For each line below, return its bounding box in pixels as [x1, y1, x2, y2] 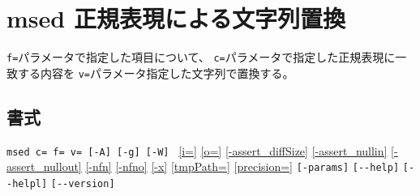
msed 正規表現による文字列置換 [6, 2, 346, 35]
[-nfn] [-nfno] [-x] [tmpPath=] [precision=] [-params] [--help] [85, 158, 400, 175]
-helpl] [6, 177, 48, 190]
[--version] [50, 177, 115, 190]
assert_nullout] [6, 158, 82, 175]
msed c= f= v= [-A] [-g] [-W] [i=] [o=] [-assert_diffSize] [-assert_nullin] [6, 142, 388, 159]
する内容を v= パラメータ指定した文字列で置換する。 [17, 64, 294, 81]
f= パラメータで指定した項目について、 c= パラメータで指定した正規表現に [6, 49, 396, 66]
